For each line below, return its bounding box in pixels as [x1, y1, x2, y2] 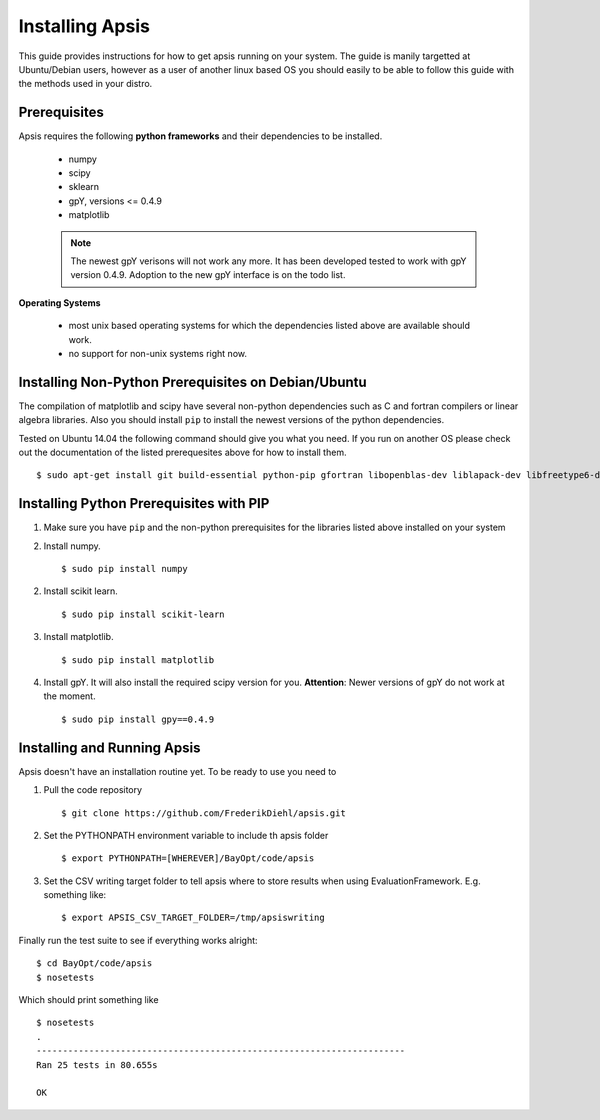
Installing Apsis [18, 15, 150, 37]
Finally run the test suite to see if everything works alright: [18, 934, 259, 946]
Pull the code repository [43, 784, 143, 796]
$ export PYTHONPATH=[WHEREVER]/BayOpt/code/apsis [61, 853, 315, 864]
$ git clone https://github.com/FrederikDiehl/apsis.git [61, 807, 347, 819]
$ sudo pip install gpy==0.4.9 [61, 713, 215, 725]
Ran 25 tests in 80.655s [36, 1059, 158, 1070]
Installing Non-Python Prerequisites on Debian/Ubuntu [18, 373, 367, 390]
